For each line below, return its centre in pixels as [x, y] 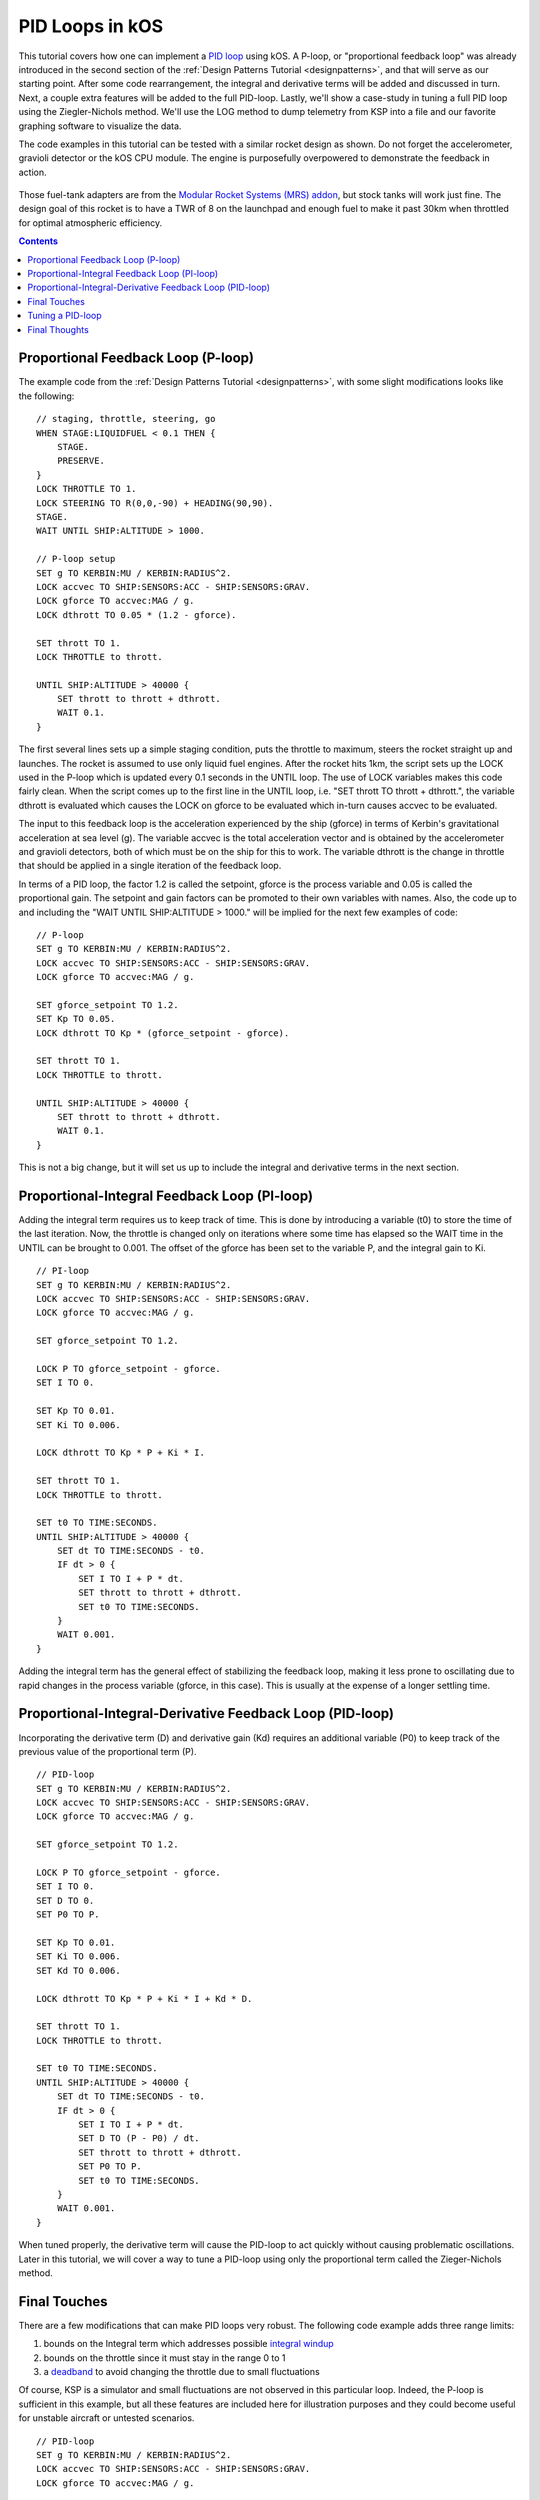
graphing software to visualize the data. [100, 126]
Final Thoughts [58, 329]
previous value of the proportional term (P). [107, 1751]
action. [32, 172]
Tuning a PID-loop [64, 316]
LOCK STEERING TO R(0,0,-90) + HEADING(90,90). [155, 503]
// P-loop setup [76, 559]
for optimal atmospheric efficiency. [90, 222]
